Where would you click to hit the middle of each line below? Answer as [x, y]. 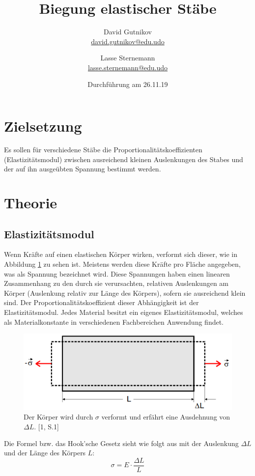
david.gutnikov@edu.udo [128, 41]
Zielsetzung [43, 126]
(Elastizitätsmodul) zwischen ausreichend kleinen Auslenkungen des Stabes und [124, 159]
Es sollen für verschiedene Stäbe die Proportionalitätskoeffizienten [103, 150]
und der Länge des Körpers [45, 453]
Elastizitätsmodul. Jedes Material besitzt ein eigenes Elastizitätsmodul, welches [124, 312]
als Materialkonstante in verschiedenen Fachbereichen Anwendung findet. [114, 322]
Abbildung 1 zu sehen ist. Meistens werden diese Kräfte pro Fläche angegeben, [122, 264]
